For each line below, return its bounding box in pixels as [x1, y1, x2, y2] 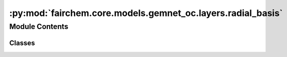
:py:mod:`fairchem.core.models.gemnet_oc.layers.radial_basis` [9, 7, 283, 18]
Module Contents [9, 22, 69, 31]
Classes [9, 38, 35, 47]
